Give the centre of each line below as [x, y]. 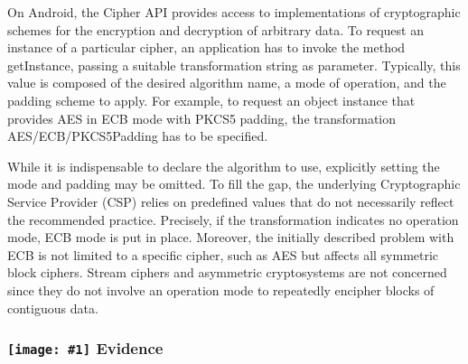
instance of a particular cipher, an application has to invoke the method [206, 47]
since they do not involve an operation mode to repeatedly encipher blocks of [221, 289]
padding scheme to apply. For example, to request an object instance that [211, 100]
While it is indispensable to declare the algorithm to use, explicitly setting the [224, 166]
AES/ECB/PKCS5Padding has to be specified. [138, 136]
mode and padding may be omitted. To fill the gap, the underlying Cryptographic [234, 184]
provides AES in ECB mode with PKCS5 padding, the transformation [202, 118]
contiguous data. [53, 308]
